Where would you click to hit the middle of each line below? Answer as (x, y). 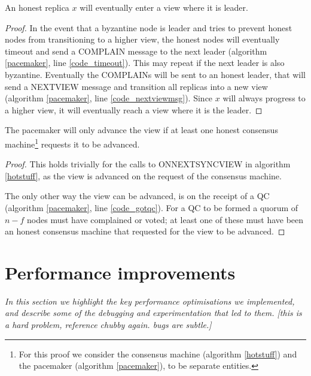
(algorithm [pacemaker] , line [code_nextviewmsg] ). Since (109, 98)
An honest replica (37, 7)
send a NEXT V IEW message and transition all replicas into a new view (136, 86)
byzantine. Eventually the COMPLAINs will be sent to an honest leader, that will (155, 74)
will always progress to (264, 98)
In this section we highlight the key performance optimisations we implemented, (150, 301)
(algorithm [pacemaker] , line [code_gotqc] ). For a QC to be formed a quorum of (152, 207)
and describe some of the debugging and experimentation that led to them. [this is (153, 313)
